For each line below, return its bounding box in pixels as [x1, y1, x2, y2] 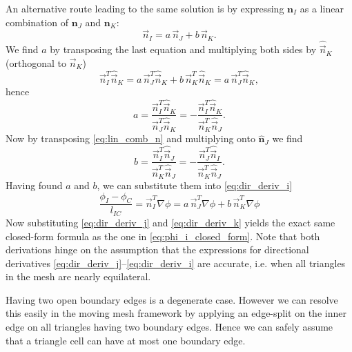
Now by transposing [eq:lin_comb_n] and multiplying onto [6, 131, 255, 146]
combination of [6, 14, 69, 29]
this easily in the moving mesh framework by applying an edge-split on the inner [6, 306, 346, 320]
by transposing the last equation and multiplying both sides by [50, 42, 317, 57]
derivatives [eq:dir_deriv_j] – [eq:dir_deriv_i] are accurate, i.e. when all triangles [6, 255, 346, 270]
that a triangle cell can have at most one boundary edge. [6, 333, 246, 347]
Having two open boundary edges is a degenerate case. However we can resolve [6, 292, 338, 306]
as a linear [300, 1, 344, 15]
